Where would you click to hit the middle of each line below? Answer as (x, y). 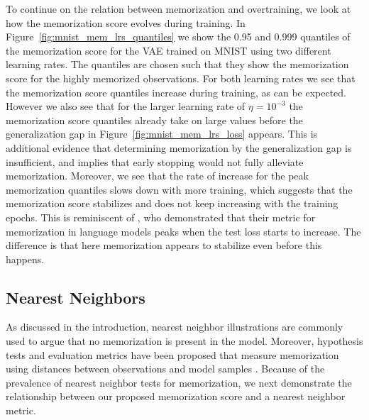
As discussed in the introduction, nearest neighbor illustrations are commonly (175, 327)
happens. (25, 259)
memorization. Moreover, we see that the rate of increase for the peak (157, 176)
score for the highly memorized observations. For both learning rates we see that (181, 78)
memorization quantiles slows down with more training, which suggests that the (179, 189)
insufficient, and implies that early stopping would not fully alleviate (155, 161)
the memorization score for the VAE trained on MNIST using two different (169, 50)
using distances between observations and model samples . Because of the (165, 369)
